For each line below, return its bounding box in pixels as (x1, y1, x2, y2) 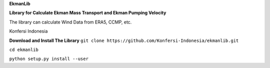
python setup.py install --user (9, 56, 88, 62)
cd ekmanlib (9, 46, 38, 52)
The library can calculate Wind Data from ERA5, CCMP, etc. (9, 19, 132, 25)
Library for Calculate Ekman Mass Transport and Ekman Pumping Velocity (9, 10, 166, 16)
